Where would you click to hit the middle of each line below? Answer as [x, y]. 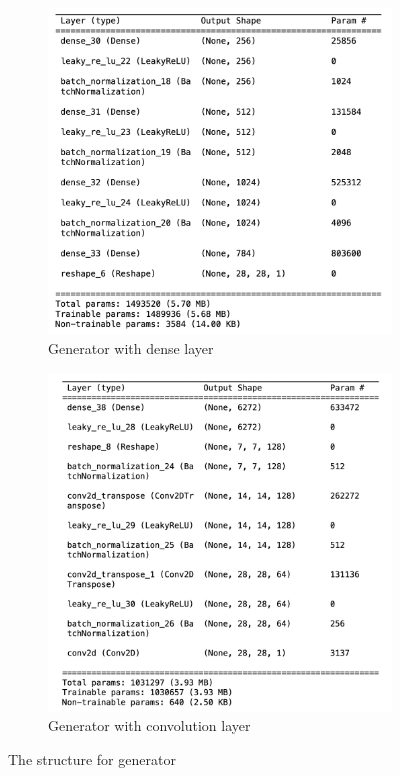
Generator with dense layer [131, 348]
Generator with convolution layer [149, 725]
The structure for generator [92, 758]
